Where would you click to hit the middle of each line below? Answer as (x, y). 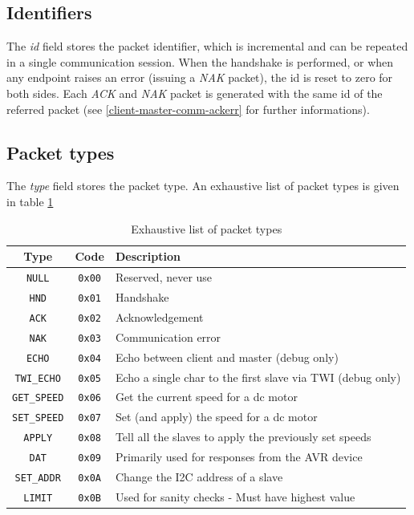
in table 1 (30, 201)
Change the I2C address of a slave (199, 477)
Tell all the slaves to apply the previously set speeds (243, 437)
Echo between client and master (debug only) (227, 357)
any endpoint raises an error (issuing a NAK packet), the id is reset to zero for (200, 77)
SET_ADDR (38, 479)
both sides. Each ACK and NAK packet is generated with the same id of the (195, 93)
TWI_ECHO (38, 378)
